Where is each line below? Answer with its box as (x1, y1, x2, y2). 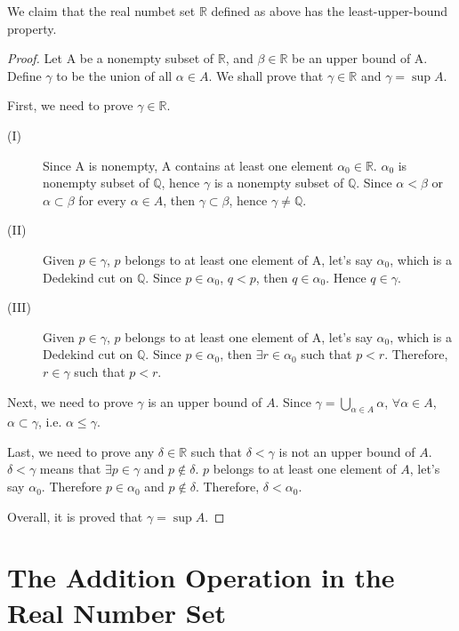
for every (78, 190, 126, 209)
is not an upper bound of (278, 442, 415, 460)
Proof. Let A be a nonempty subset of (7, 49, 214, 68)
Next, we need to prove (7, 392, 133, 411)
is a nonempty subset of (213, 173, 344, 192)
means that (39, 459, 101, 478)
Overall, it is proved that (7, 507, 143, 525)
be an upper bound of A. (292, 49, 428, 68)
